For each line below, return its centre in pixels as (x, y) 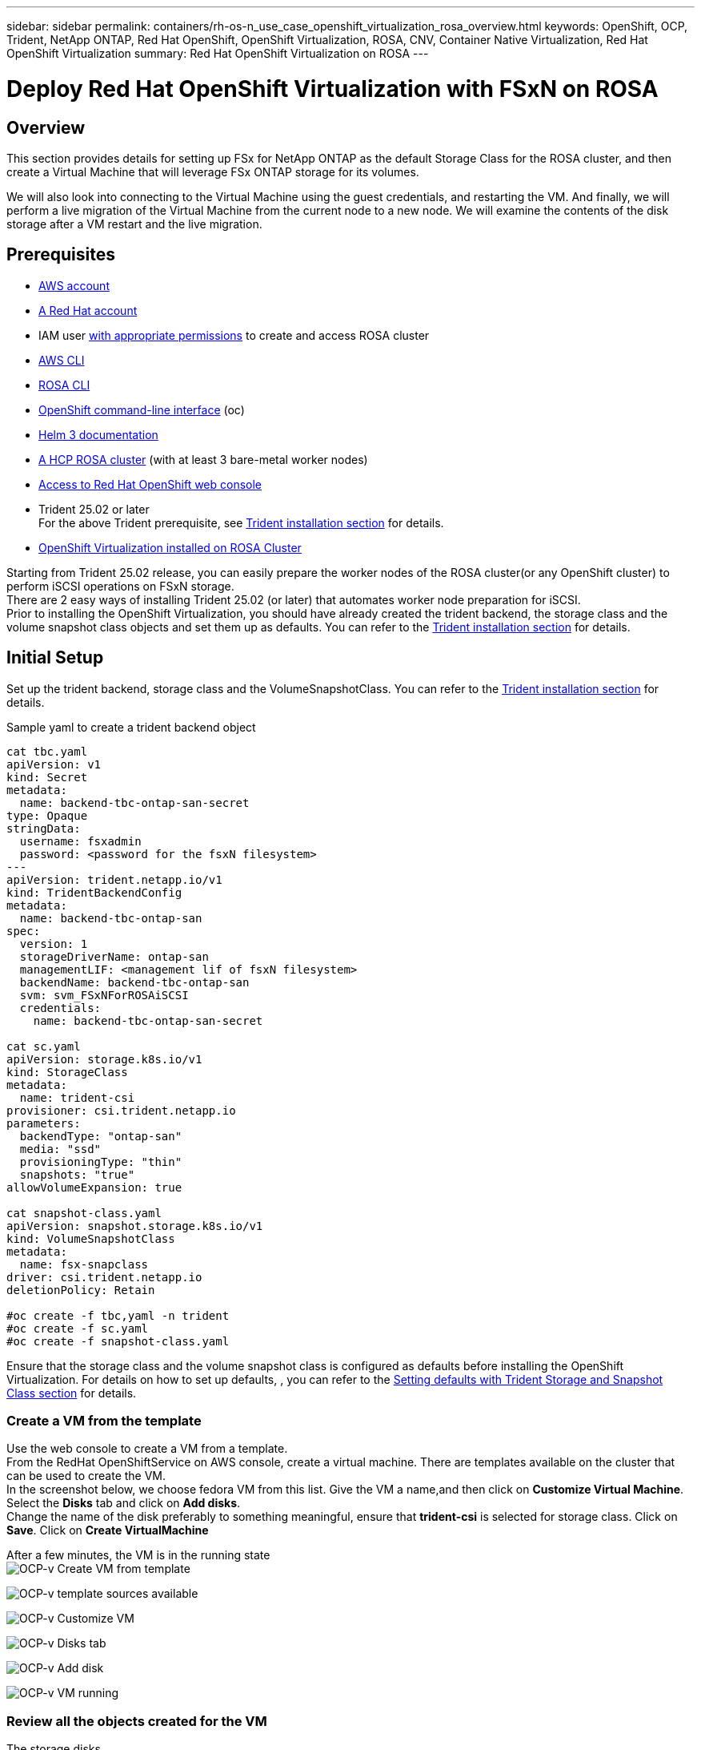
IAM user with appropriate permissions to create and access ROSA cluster (234, 335)
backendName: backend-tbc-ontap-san (134, 982)
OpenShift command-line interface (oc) (142, 409)
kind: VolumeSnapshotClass (91, 1238)
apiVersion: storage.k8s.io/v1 (104, 1059)
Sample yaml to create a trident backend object (131, 727)
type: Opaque (47, 815)
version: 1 (54, 944)
